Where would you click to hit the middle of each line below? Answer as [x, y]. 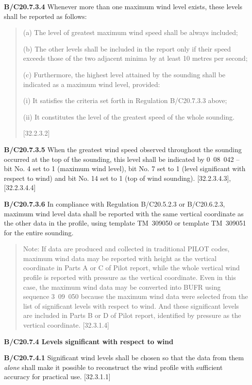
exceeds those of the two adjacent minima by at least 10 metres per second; [135, 58]
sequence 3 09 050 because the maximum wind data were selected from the [135, 296]
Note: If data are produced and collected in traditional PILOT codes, [126, 249]
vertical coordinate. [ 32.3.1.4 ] [66, 325]
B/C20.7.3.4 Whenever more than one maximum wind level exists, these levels [123, 6]
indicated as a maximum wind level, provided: [92, 84]
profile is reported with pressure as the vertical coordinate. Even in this [129, 277]
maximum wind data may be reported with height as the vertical [120, 258]
